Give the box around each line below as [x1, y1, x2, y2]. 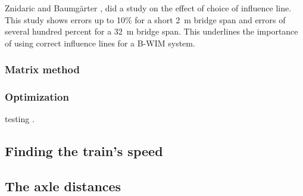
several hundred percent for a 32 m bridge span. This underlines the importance [5, 25, 298, 38]
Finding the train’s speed [5, 142, 163, 160]
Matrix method [5, 62, 80, 77]
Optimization [5, 89, 69, 104]
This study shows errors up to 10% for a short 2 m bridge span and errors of [5, 13, 286, 26]
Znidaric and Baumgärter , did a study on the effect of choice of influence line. [5, 2, 292, 14]
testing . [5, 113, 35, 125]
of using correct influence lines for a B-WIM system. [5, 36, 195, 49]
